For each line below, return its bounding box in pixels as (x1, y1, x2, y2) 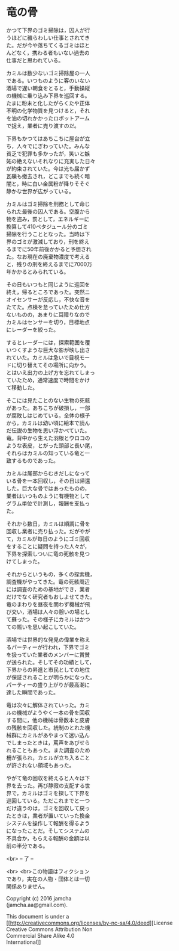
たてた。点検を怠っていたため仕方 (6, 303, 90, 311)
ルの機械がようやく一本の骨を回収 (6, 708, 90, 716)
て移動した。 (6, 383, 38, 391)
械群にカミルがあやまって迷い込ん (6, 731, 90, 739)
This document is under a (6, 912, 69, 920)
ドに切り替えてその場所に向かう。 (6, 361, 90, 368)
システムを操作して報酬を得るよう (6, 819, 90, 826)
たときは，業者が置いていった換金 (6, 812, 90, 819)
